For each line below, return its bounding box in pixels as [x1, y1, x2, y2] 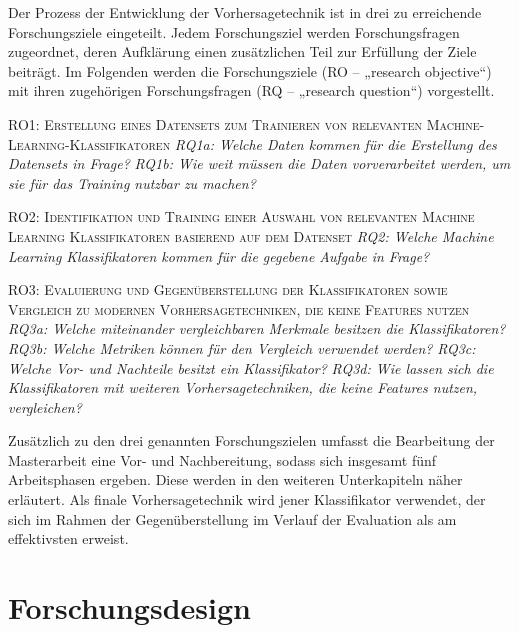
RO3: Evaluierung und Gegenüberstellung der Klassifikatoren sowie [8, 279, 448, 300]
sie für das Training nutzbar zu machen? [8, 172, 256, 193]
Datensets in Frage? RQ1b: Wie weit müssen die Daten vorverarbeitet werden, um [8, 153, 511, 174]
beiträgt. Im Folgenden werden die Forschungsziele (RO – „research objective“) [8, 60, 492, 81]
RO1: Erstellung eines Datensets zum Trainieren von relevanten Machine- [8, 113, 485, 134]
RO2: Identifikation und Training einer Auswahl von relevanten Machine [8, 206, 475, 227]
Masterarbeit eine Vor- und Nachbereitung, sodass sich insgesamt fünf [8, 449, 437, 470]
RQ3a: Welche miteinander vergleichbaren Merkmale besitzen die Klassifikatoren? [8, 318, 506, 339]
